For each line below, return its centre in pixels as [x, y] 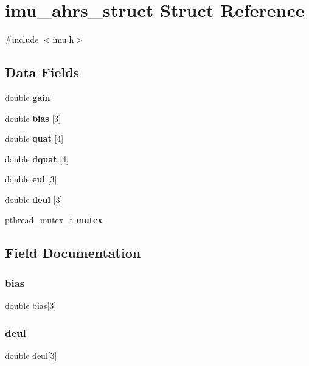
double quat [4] [34, 138]
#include [22, 39]
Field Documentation [73, 253]
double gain [28, 97]
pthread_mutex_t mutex [54, 220]
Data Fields [42, 72]
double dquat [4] [37, 158]
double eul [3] [31, 179]
